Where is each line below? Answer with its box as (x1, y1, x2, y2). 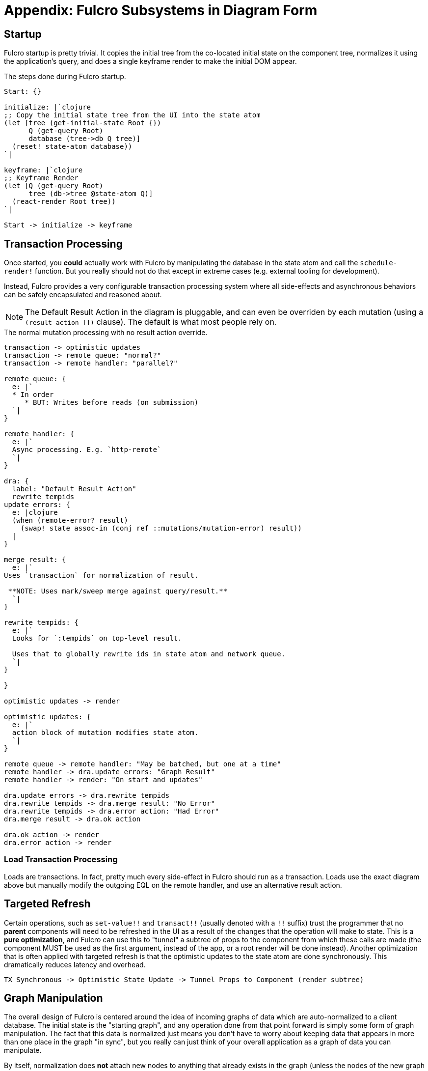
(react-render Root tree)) (12, 197, 116, 206)
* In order (12, 391, 54, 399)
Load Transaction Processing (4, 854, 118, 865)
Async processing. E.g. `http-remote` (12, 446, 161, 454)
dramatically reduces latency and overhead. (4, 960, 146, 969)
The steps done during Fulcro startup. (4, 72, 126, 81)
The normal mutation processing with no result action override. (4, 328, 208, 337)
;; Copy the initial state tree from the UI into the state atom (4, 111, 261, 119)
